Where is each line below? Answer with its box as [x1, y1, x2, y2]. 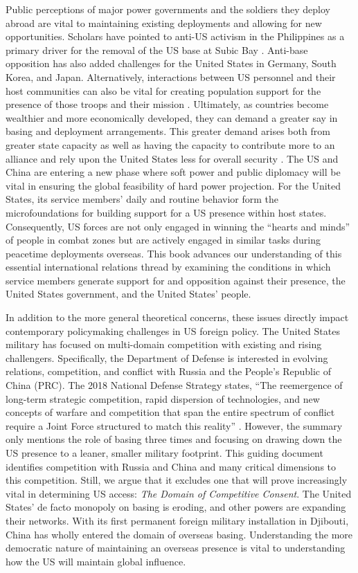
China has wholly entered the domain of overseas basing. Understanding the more [6, 527, 353, 541]
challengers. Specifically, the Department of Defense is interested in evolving [6, 350, 328, 365]
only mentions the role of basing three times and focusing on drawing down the [6, 432, 342, 446]
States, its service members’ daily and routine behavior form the [6, 192, 279, 206]
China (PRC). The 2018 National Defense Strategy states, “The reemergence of [6, 378, 343, 392]
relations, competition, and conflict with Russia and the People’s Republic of [6, 364, 331, 379]
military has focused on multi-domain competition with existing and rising [6, 337, 322, 352]
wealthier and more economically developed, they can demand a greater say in [6, 110, 338, 125]
